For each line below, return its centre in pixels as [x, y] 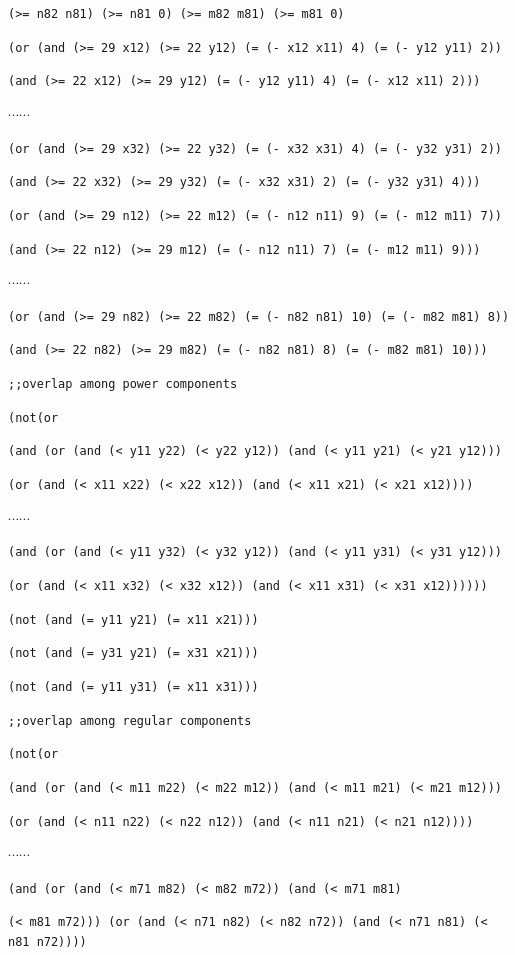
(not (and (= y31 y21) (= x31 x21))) [133, 653]
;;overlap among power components [123, 384]
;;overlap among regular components [130, 720]
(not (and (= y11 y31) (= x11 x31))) [133, 686]
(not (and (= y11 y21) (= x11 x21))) [133, 619]
